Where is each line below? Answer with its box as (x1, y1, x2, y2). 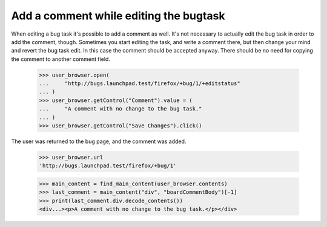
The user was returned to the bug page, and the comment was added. (11, 138, 187, 145)
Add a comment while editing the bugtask (11, 9, 225, 22)
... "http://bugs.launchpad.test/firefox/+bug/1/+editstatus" (39, 80, 240, 87)
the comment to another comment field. (11, 55, 110, 63)
